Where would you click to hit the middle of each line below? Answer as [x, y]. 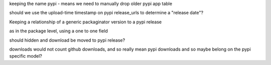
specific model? [26, 56]
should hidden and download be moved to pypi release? [67, 40]
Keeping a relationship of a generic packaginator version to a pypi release [86, 22]
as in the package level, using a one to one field [58, 31]
